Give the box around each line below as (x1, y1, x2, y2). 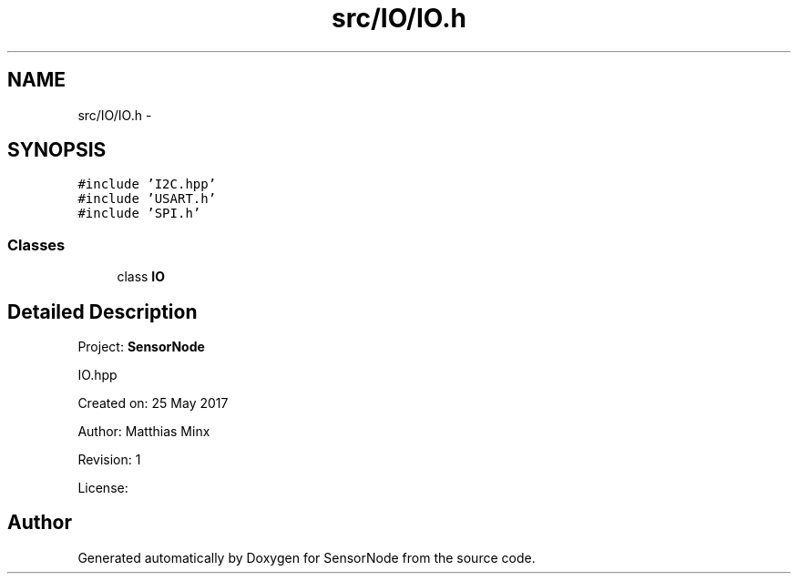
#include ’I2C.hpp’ (77, 177, 217, 192)
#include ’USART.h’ (77, 191, 217, 207)
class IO (117, 269, 166, 285)
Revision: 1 (77, 452, 141, 468)
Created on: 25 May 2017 (77, 395, 229, 412)
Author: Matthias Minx (77, 423, 210, 440)
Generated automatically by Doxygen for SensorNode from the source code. (77, 549, 536, 566)
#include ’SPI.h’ (77, 206, 201, 221)
